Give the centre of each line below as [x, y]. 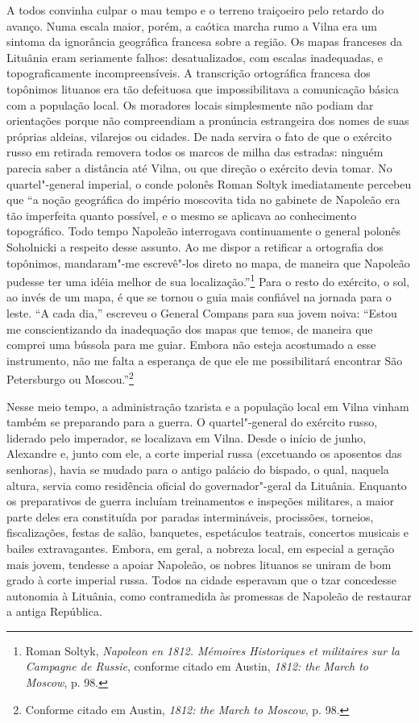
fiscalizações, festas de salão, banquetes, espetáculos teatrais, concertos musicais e [208, 532]
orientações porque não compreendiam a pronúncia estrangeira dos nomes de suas [208, 120]
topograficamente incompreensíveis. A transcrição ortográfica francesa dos [189, 73]
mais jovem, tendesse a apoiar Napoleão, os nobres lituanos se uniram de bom [199, 564]
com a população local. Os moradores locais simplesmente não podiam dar [190, 104]
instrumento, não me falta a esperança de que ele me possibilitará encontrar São [205, 360]
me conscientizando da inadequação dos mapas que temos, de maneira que [190, 328]
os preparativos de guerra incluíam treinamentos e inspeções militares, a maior [200, 501]
